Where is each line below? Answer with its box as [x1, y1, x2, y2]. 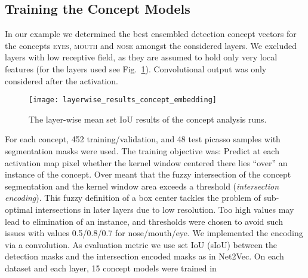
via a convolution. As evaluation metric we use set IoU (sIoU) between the [5, 238, 278, 250]
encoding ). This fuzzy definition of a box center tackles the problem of [5, 191, 261, 204]
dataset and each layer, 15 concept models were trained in [5, 261, 217, 274]
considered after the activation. [5, 74, 118, 87]
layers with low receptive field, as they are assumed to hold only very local [5, 51, 278, 63]
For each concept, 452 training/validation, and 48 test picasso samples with [5, 133, 281, 145]
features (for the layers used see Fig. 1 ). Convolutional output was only [5, 62, 267, 75]
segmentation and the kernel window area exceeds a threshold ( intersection [5, 179, 279, 192]
